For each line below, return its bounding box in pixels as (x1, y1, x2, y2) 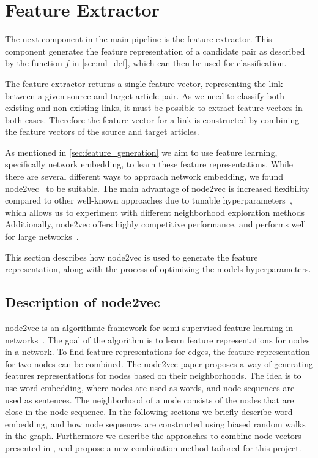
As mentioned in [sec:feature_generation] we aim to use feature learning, (5, 145, 278, 158)
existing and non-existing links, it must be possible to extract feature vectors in (5, 101, 303, 114)
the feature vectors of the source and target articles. (5, 125, 199, 138)
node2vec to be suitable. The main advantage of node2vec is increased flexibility (5, 181, 309, 194)
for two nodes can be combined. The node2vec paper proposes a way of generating (5, 357, 313, 370)
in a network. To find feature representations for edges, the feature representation (5, 345, 310, 358)
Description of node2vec (5, 292, 160, 311)
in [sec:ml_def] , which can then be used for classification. (72, 56, 287, 69)
